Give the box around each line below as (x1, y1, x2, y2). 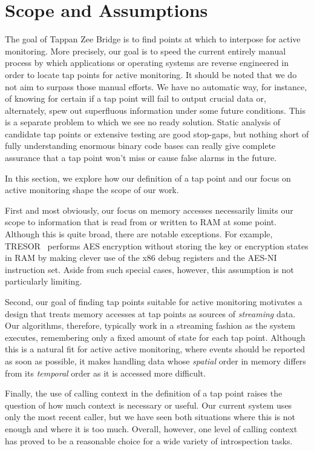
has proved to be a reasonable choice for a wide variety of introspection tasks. (5, 434, 293, 447)
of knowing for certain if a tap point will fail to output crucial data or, (5, 92, 266, 105)
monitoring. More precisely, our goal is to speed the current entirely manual (5, 44, 286, 57)
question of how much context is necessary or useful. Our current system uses (5, 398, 292, 411)
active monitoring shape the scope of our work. (5, 183, 179, 196)
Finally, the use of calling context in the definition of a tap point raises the (5, 387, 283, 400)
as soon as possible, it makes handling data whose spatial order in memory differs (5, 354, 306, 367)
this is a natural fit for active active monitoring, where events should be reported (5, 343, 305, 355)
